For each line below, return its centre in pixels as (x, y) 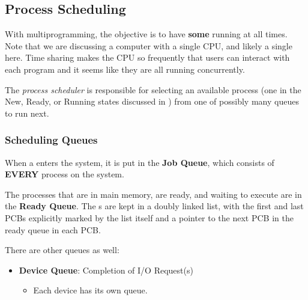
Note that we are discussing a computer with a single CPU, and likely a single (149, 45)
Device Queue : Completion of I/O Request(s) (106, 270)
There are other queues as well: (62, 250)
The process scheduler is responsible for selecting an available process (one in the (153, 89)
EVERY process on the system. (65, 174)
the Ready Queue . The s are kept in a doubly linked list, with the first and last (154, 206)
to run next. (27, 113)
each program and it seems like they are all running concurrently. (125, 69)
